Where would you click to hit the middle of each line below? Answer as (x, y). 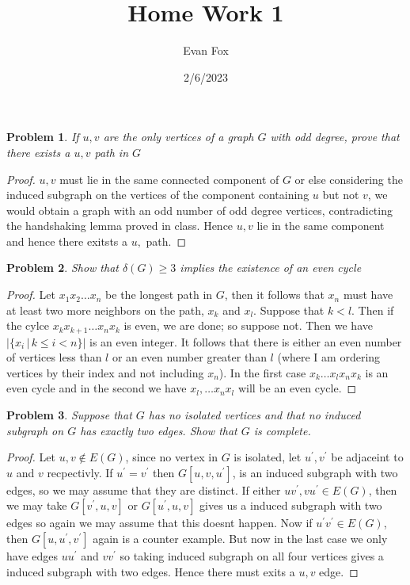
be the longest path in (159, 294)
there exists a (38, 152)
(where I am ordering (329, 357)
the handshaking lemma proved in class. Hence (120, 226)
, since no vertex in (171, 457)
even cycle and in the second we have (97, 388)
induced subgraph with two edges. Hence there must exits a (151, 571)
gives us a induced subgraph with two (291, 505)
